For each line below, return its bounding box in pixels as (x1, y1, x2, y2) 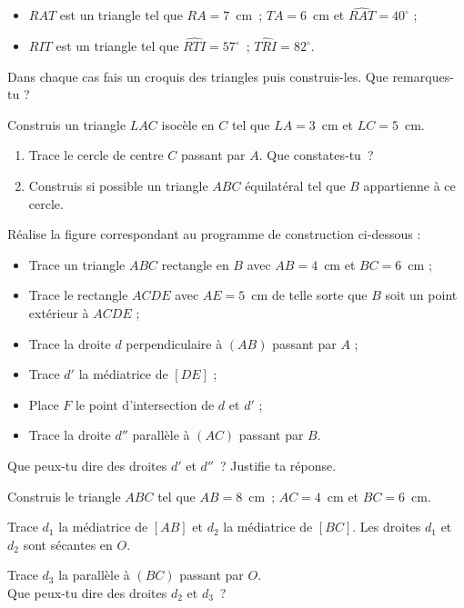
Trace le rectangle (28, 285, 128, 304)
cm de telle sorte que (251, 285, 368, 304)
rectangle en (161, 254, 229, 274)
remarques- (392, 66, 454, 85)
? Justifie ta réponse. (219, 455, 337, 474)
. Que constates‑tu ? (258, 145, 374, 164)
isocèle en (161, 115, 215, 134)
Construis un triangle (7, 115, 126, 134)
